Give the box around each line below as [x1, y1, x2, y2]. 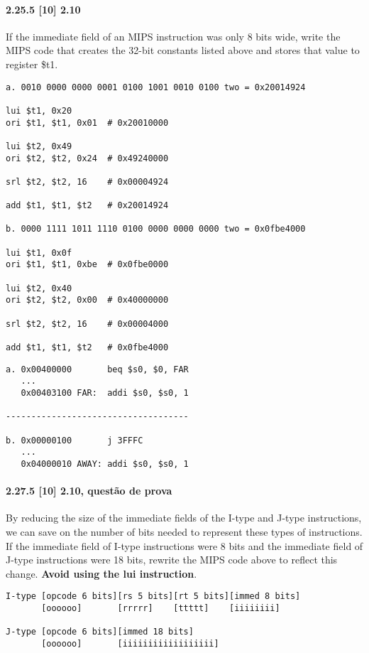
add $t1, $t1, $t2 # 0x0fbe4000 [6, 342, 169, 353]
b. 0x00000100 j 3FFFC [6, 435, 143, 446]
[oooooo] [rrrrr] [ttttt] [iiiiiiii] [41, 603, 280, 613]
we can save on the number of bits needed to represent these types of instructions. [6, 524, 363, 539]
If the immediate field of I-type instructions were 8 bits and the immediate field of [6, 538, 363, 553]
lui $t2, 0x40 [6, 283, 72, 293]
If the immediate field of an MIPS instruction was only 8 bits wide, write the [6, 28, 341, 43]
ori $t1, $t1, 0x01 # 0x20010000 [6, 117, 169, 128]
